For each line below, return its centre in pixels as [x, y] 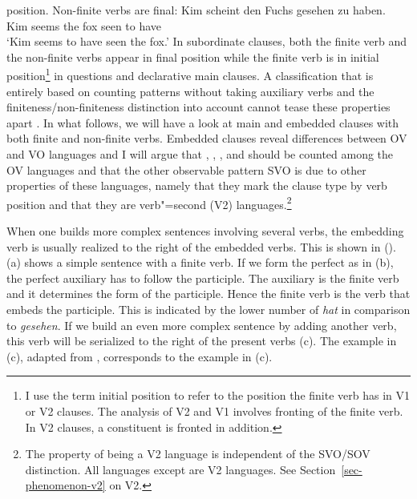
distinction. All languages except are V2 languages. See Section [180, 469]
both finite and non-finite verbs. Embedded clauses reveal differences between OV [207, 138]
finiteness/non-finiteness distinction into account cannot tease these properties [198, 107]
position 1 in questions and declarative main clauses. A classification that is [190, 74]
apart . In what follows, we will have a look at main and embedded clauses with [203, 122]
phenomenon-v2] [65, 485]
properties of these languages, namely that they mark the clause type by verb [197, 185]
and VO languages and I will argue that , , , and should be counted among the [200, 154]
